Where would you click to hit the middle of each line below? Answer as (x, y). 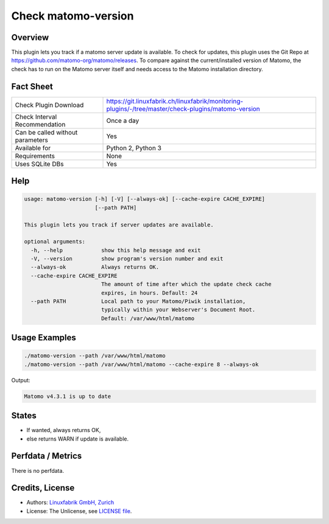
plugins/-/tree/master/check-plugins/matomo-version (183, 108)
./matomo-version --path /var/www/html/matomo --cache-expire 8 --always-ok (141, 364)
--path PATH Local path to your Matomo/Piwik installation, (138, 302)
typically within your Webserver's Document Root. (178, 310)
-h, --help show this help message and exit (116, 250)
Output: (21, 380)
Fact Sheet (32, 86)
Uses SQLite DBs (39, 164)
